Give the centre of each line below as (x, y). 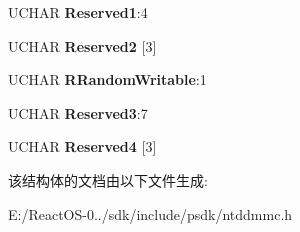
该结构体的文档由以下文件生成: (108, 179)
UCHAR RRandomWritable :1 (107, 79)
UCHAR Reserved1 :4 (78, 12)
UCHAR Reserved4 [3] (82, 146)
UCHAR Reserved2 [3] (82, 45)
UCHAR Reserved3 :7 (78, 112)
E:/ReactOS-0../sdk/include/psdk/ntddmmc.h (150, 213)
